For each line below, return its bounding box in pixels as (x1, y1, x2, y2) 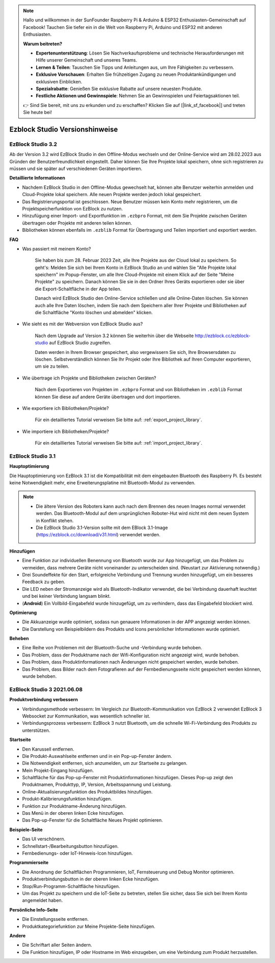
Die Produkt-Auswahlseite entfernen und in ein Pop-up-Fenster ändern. (22, 753, 173, 759)
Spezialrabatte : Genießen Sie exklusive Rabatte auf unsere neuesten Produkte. (36, 86, 202, 92)
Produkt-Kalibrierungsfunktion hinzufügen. (22, 796, 112, 802)
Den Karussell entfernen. (22, 746, 74, 752)
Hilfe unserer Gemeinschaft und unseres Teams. (36, 57, 137, 63)
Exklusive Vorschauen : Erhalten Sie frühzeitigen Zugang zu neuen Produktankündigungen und (36, 71, 236, 77)
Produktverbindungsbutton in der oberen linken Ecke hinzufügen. (22, 876, 160, 882)
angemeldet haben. (22, 897, 63, 903)
